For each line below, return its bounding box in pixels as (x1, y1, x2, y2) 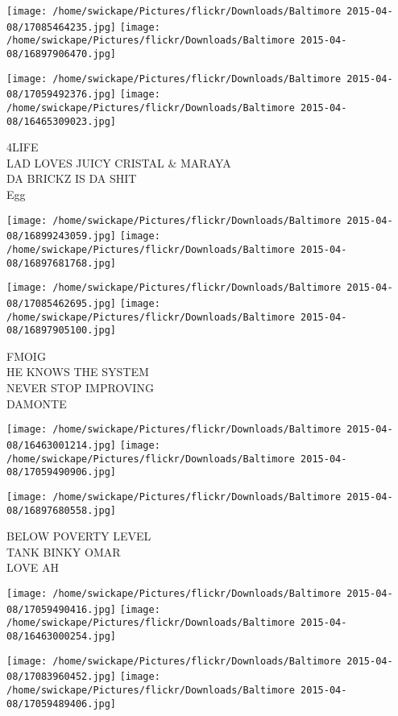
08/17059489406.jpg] (6, 697, 117, 710)
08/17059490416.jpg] (6, 603, 117, 615)
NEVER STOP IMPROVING (6, 379, 154, 396)
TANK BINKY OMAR (6, 543, 121, 560)
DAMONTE (6, 395, 67, 412)
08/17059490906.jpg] (6, 466, 117, 478)
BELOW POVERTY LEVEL (6, 528, 151, 544)
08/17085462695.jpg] (6, 297, 117, 309)
